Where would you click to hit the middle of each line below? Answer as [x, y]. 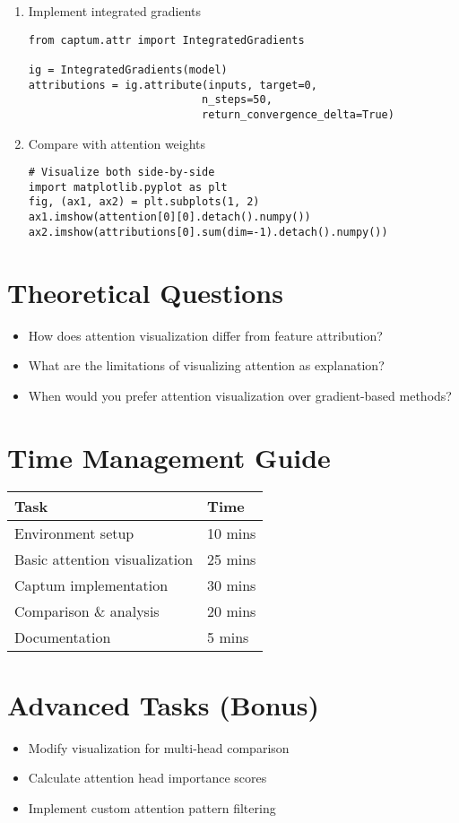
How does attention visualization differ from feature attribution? [205, 335]
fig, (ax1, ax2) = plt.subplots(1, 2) [144, 202]
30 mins [232, 585]
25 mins [232, 559]
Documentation [63, 637]
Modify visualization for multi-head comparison [159, 747]
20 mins [232, 611]
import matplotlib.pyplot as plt [128, 187]
